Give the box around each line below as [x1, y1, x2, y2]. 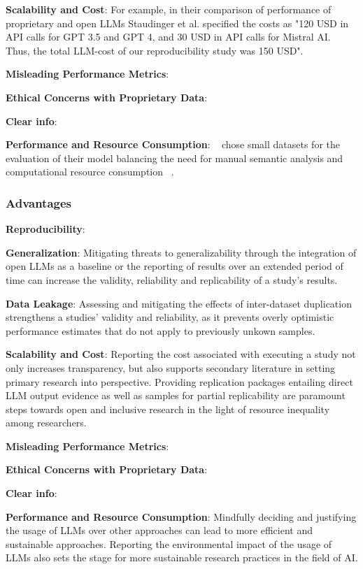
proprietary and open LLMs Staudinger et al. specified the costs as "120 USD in [6, 15, 349, 30]
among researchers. [6, 415, 87, 430]
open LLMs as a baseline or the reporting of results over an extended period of [6, 259, 343, 273]
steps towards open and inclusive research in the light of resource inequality [6, 401, 330, 416]
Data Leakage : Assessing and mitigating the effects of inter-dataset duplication [6, 296, 352, 310]
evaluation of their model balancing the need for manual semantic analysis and [6, 150, 343, 165]
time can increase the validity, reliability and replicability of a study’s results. [6, 272, 338, 287]
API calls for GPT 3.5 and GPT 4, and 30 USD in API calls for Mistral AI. [6, 29, 331, 44]
